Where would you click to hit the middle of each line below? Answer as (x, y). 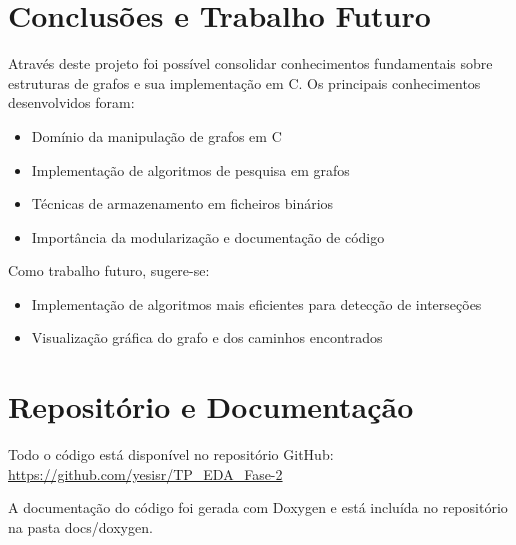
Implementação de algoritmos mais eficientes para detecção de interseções (256, 303)
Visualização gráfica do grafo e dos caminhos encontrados (207, 337)
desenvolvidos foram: (71, 102)
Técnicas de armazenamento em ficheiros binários (182, 203)
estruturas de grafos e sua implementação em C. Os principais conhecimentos (244, 82)
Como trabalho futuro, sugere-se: (109, 270)
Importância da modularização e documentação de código (208, 236)
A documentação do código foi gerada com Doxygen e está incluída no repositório (258, 507)
